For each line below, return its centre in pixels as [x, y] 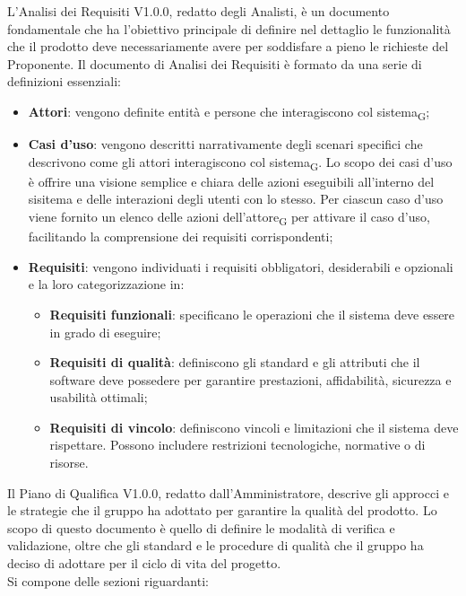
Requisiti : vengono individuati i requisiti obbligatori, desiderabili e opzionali [241, 266]
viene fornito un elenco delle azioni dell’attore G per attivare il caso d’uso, [229, 218]
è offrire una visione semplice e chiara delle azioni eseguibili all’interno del [231, 181]
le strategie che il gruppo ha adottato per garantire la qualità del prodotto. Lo [222, 510]
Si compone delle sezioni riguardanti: [108, 580]
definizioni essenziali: [64, 81]
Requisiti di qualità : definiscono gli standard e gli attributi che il [235, 362]
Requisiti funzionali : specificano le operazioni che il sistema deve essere [252, 314]
